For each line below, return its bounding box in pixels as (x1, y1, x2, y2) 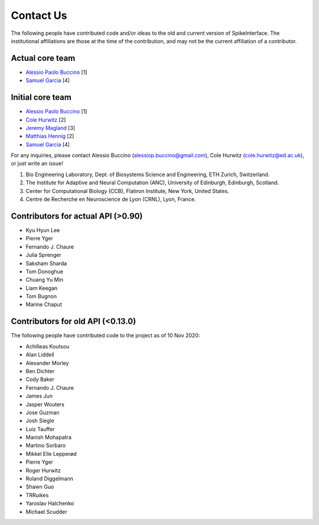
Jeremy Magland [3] (25, 124, 76, 131)
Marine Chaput (25, 301, 62, 308)
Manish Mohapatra (25, 434, 72, 441)
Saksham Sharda (25, 260, 67, 267)
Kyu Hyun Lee (25, 226, 60, 233)
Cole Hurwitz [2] (25, 116, 66, 123)
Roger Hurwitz (25, 467, 61, 474)
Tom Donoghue (25, 268, 64, 275)
